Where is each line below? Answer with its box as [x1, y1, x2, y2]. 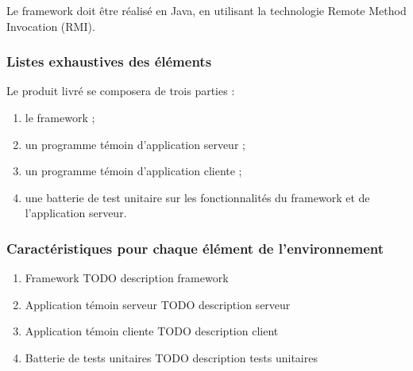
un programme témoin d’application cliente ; [25, 163, 242, 179]
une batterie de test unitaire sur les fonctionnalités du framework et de [25, 189, 370, 205]
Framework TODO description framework [25, 270, 229, 286]
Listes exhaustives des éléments [6, 52, 212, 71]
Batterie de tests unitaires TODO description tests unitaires [25, 349, 318, 365]
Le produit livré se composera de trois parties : [6, 82, 235, 99]
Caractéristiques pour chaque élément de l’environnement [6, 238, 384, 258]
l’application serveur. [25, 205, 127, 221]
